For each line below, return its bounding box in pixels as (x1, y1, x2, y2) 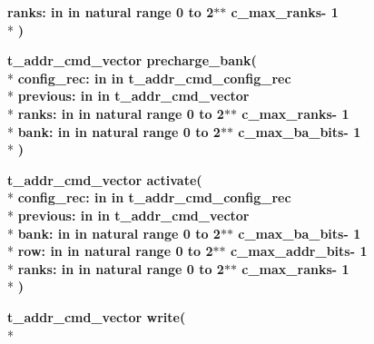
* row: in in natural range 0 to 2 (7, 241, 213, 260)
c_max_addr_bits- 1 (230, 241, 368, 260)
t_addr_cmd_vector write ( (7, 307, 186, 326)
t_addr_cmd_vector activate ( (7, 170, 202, 189)
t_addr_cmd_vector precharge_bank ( (7, 51, 257, 70)
